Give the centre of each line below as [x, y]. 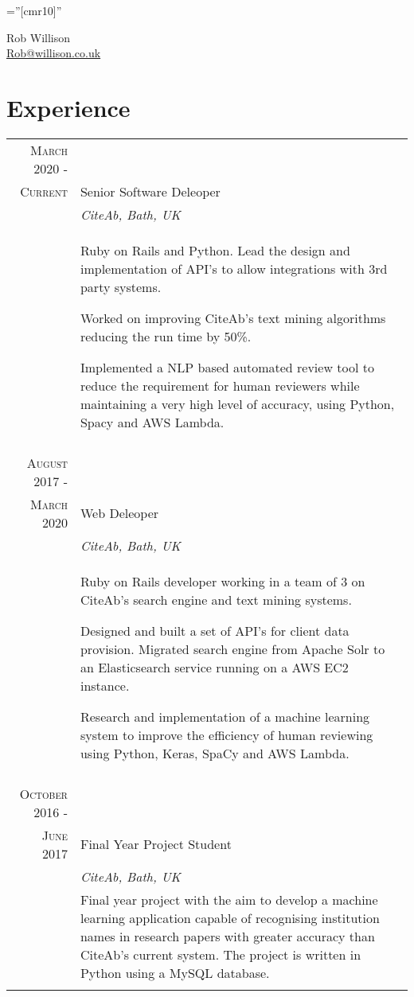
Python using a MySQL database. [175, 972]
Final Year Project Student [156, 844]
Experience [68, 107]
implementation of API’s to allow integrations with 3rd [234, 268]
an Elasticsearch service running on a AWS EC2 [214, 667]
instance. [105, 685]
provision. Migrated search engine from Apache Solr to [232, 648]
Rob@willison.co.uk [54, 53]
